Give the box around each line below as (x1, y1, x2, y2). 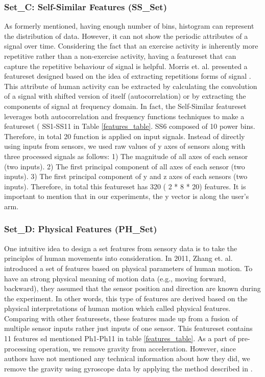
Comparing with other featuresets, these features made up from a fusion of (4, 313, 238, 323)
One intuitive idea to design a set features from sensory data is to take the (4, 242, 237, 253)
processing (4, 343, 36, 353)
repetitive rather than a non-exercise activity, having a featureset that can (4, 51, 236, 61)
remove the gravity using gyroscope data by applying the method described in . (4, 363, 253, 373)
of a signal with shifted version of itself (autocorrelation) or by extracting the (4, 91, 246, 101)
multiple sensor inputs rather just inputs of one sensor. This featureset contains (4, 323, 253, 334)
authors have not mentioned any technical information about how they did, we (4, 353, 250, 364)
